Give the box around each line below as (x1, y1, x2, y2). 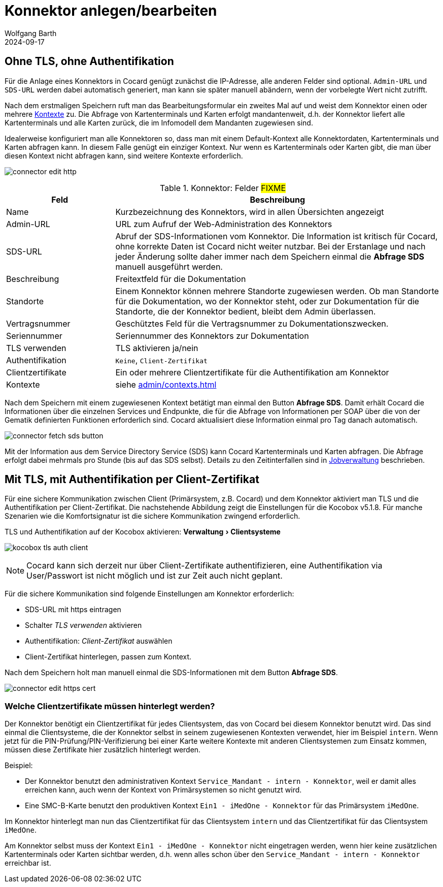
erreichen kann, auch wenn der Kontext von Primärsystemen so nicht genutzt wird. (25, 785, 302, 795)
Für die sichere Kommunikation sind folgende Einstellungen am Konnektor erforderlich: (5, 589, 294, 598)
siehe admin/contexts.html (115, 379, 217, 390)
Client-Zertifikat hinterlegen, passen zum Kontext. (25, 652, 192, 661)
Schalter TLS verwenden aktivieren (25, 621, 142, 630)
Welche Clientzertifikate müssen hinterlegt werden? (5, 701, 215, 711)
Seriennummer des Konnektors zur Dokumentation (115, 330, 309, 341)
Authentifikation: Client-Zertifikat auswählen (25, 637, 173, 646)
